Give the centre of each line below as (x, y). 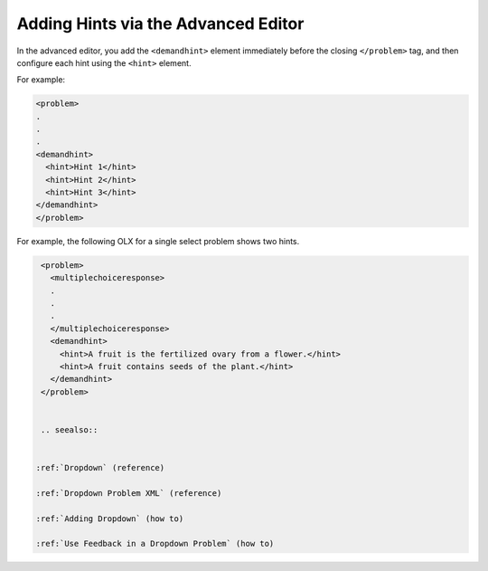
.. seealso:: (70, 429)
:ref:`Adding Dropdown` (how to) (110, 519)
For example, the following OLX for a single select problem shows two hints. (158, 241)
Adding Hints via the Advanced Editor (160, 24)
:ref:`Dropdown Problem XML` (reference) (129, 493)
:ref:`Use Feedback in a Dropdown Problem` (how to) (155, 544)
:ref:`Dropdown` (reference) (100, 468)
